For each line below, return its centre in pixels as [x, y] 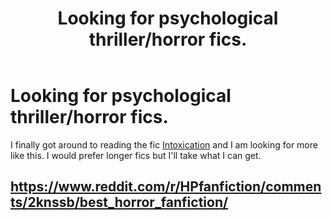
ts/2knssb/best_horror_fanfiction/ [119, 202]
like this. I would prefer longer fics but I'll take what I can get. [136, 155]
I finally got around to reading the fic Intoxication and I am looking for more [164, 144]
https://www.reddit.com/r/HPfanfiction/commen [166, 187]
